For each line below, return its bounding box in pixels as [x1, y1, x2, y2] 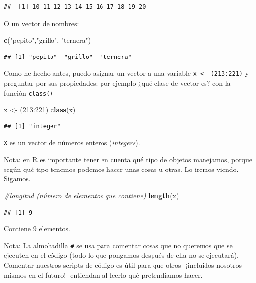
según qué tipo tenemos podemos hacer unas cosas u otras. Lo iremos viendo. [4, 164, 239, 174]
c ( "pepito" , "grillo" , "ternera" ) [4, 35, 91, 45]
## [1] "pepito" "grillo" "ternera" [4, 53, 132, 60]
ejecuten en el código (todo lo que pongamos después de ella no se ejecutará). [4, 250, 239, 260]
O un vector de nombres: [4, 18, 79, 28]
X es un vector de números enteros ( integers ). [4, 137, 140, 148]
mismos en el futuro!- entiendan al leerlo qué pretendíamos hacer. [4, 269, 203, 280]
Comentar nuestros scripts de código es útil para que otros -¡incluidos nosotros [4, 259, 242, 270]
